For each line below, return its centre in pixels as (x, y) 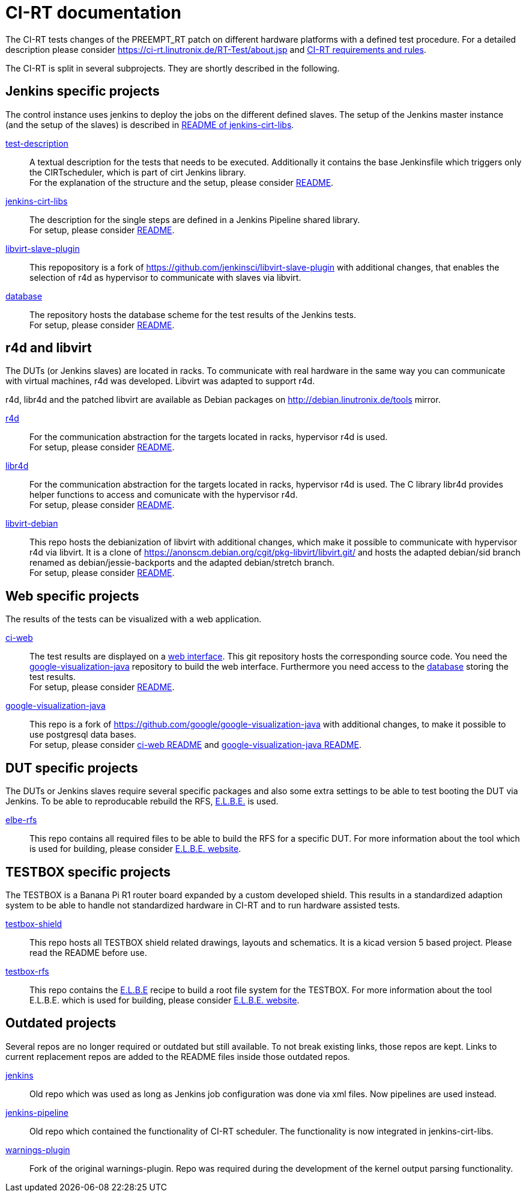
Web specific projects (72, 596)
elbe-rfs (21, 820)
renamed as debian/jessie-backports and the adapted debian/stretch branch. (182, 563)
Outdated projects (61, 1023)
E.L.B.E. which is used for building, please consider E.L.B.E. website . (165, 1000)
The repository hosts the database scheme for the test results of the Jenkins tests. (193, 314)
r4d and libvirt (49, 348)
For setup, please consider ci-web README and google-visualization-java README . (195, 745)
